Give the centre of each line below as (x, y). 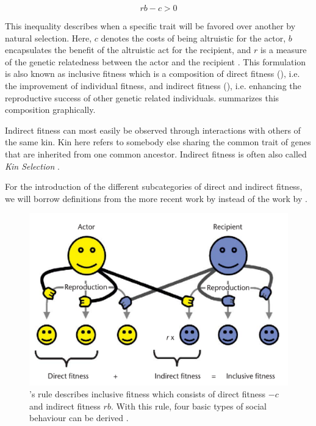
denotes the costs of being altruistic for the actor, (193, 38)
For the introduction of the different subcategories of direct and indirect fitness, (154, 186)
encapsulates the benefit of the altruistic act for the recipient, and (128, 50)
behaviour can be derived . (79, 418)
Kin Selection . (32, 166)
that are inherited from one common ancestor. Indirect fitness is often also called (156, 153)
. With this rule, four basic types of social (189, 406)
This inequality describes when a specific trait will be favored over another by (150, 26)
